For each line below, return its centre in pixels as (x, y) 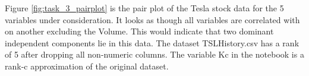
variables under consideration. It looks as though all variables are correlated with (152, 19)
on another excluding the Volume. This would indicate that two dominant (139, 31)
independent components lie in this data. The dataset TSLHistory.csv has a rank (152, 42)
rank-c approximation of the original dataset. (87, 66)
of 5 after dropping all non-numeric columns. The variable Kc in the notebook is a (154, 54)
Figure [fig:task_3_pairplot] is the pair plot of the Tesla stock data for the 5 (144, 8)
